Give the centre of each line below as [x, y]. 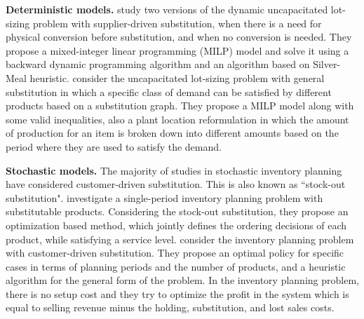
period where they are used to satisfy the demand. [114, 146]
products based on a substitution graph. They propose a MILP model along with [180, 106]
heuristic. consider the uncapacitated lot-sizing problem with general [177, 77]
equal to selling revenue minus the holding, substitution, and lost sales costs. [170, 307]
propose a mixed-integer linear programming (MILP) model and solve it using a [177, 50]
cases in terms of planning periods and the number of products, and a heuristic [176, 266]
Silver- [327, 64]
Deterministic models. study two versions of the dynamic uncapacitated [167, 9]
